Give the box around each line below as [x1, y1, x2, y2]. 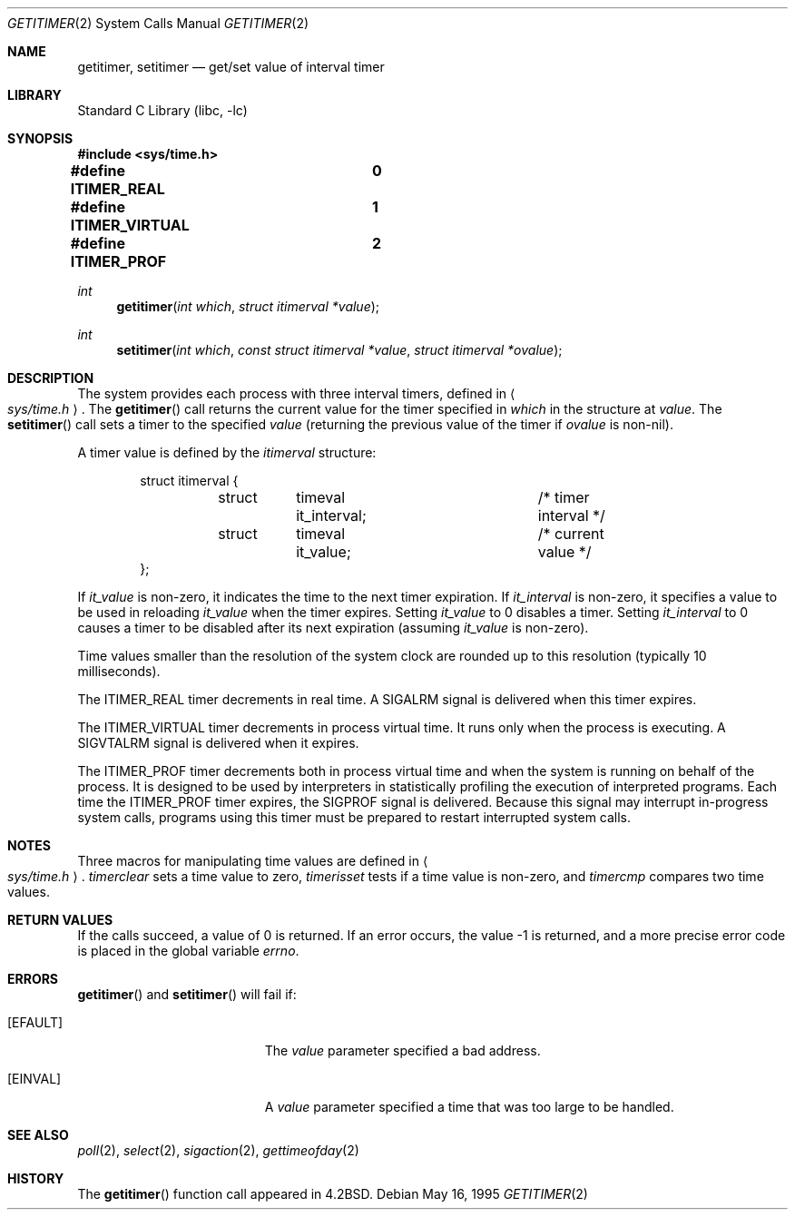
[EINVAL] [7, 1071, 62, 1086]
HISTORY [7, 1171, 64, 1186]
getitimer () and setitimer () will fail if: [77, 986, 297, 1002]
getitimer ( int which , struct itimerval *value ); [116, 299, 380, 314]
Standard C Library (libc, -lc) [77, 103, 248, 118]
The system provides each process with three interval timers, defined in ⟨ [77, 386, 515, 401]
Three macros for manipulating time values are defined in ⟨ [77, 853, 428, 869]
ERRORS [7, 971, 59, 986]
